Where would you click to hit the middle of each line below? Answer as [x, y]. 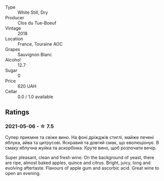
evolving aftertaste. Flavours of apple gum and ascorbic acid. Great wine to [82, 168]
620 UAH [27, 86]
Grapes [13, 49]
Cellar [11, 91]
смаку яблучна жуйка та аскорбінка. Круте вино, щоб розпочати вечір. [81, 148]
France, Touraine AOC [40, 44]
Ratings [17, 112]
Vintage [13, 28]
